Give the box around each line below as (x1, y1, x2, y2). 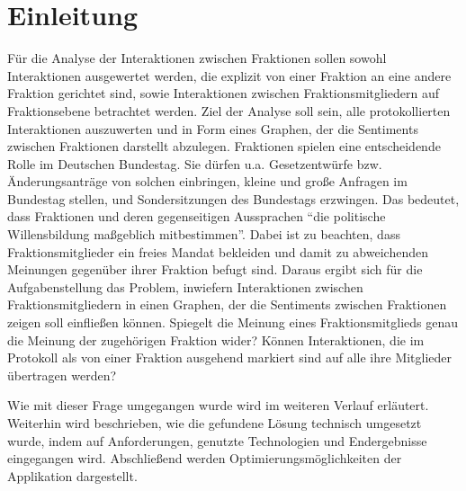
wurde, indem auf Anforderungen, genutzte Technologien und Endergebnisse (7, 431, 427, 450)
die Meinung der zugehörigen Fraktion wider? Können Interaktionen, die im (7, 330, 425, 349)
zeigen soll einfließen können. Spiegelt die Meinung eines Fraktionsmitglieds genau (7, 313, 459, 332)
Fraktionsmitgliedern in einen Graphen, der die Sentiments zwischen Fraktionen (7, 295, 447, 314)
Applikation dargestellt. (7, 466, 138, 485)
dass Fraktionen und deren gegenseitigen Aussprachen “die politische (7, 207, 386, 226)
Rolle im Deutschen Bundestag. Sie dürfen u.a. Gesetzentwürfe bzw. (7, 154, 382, 173)
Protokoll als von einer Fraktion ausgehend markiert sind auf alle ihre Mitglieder (7, 348, 453, 367)
